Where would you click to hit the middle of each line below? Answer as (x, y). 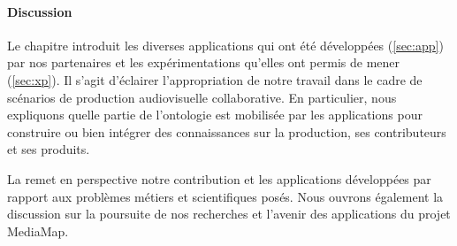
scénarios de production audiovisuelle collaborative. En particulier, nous (202, 97)
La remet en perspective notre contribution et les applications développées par (219, 178)
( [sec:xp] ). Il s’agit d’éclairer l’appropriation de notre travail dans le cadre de (215, 79)
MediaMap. (38, 231)
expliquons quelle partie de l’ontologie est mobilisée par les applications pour (215, 115)
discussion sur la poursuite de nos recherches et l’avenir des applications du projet (229, 214)
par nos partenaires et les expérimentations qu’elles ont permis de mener (203, 62)
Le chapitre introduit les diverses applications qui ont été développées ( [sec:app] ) (225, 45)
